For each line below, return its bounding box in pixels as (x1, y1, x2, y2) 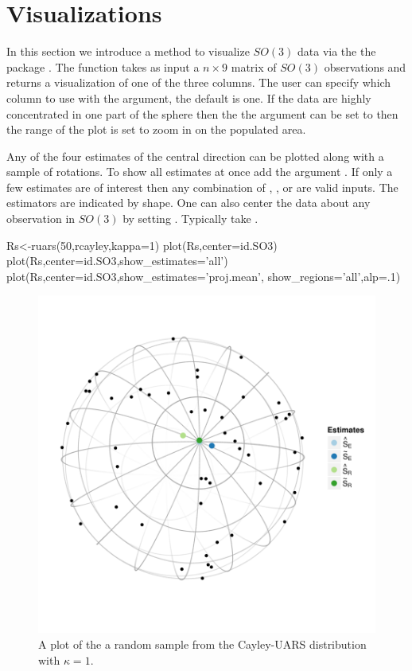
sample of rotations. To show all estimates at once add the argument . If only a (6, 163, 393, 180)
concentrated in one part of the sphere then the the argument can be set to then (6, 105, 398, 122)
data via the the (297, 43, 376, 60)
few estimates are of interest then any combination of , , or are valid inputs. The (6, 178, 398, 195)
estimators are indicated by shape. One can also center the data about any (6, 194, 371, 211)
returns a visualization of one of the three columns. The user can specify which (6, 74, 391, 91)
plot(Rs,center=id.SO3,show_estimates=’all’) (6, 252, 228, 269)
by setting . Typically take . (122, 210, 258, 227)
